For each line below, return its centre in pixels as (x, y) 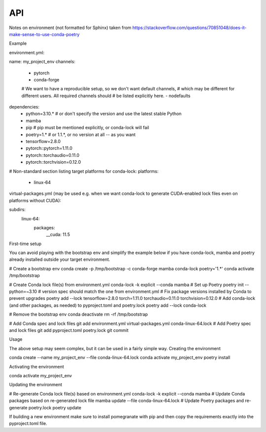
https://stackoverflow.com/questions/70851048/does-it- (189, 28)
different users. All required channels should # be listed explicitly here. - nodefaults (106, 96)
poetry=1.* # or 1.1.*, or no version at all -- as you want (81, 134)
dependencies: (24, 107)
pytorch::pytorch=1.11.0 (49, 148)
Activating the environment (36, 366)
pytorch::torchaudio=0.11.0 (53, 155)
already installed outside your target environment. (60, 259)
